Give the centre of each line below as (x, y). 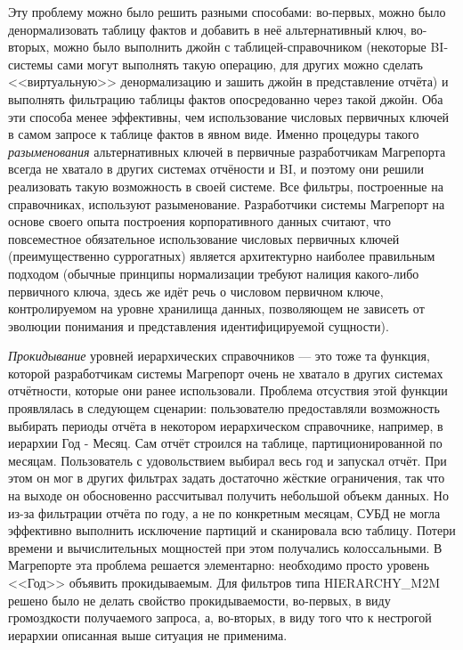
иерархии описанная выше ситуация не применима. (148, 634)
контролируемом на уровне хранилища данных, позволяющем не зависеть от (216, 309)
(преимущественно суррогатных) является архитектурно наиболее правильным (222, 256)
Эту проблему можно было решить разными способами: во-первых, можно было (227, 12)
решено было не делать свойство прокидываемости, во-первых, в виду (199, 600)
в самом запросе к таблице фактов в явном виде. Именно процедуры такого (214, 134)
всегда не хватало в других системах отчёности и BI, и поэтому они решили (216, 169)
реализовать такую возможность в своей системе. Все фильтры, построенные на (226, 186)
